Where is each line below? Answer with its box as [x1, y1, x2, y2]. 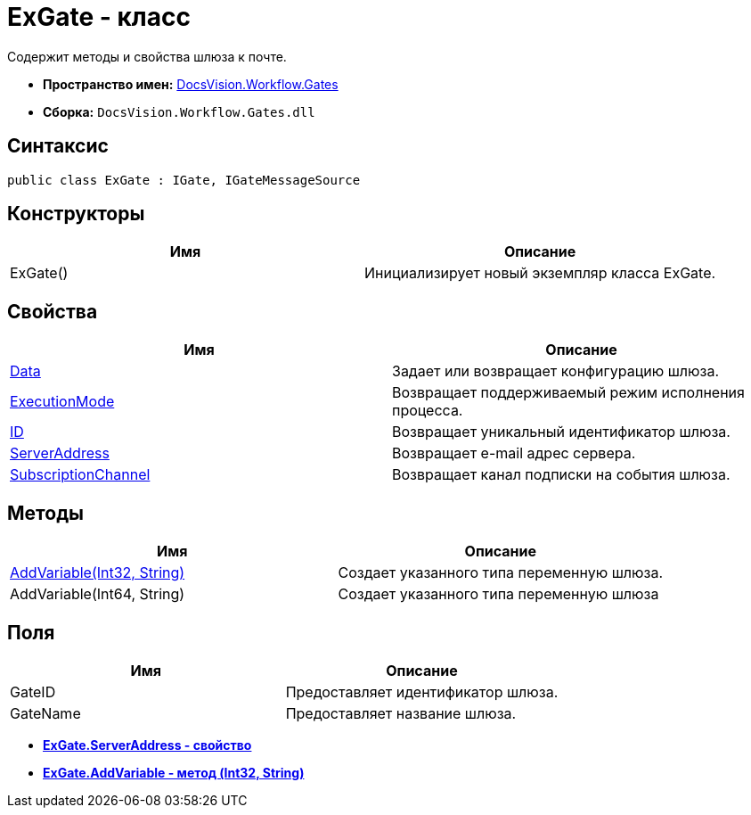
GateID [10, 682, 56, 701]
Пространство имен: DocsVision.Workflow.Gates [43, 76, 339, 92]
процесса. [392, 401, 463, 420]
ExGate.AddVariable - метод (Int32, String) [43, 764, 305, 780]
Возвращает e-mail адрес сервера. [392, 444, 636, 463]
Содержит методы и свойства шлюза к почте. [7, 48, 287, 64]
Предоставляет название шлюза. [285, 704, 517, 722]
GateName [10, 704, 81, 722]
